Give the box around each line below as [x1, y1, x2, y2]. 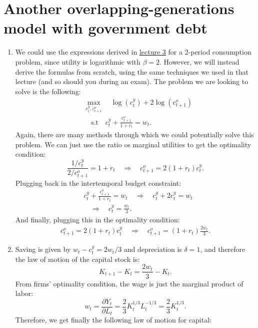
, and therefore [200, 244, 245, 254]
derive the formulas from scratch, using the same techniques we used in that [15, 66, 248, 77]
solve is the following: [15, 86, 81, 96]
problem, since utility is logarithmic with [15, 56, 140, 67]
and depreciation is [123, 244, 182, 254]
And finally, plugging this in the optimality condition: [15, 214, 180, 224]
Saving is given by [15, 244, 71, 254]
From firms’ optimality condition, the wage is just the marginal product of [15, 278, 243, 288]
